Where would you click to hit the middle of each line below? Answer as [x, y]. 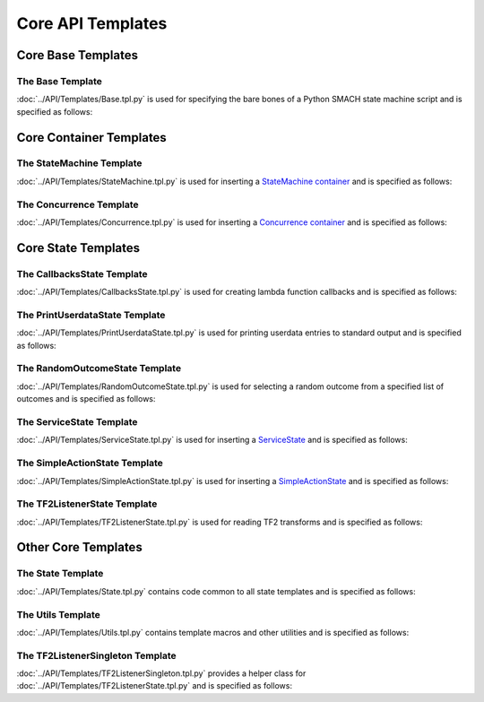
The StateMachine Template [79, 163]
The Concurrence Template [78, 204]
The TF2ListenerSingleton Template [96, 655]
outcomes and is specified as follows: [86, 399]
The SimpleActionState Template [90, 464]
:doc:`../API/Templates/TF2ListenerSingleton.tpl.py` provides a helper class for [161, 673]
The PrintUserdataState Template [91, 315]
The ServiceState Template [77, 421]
